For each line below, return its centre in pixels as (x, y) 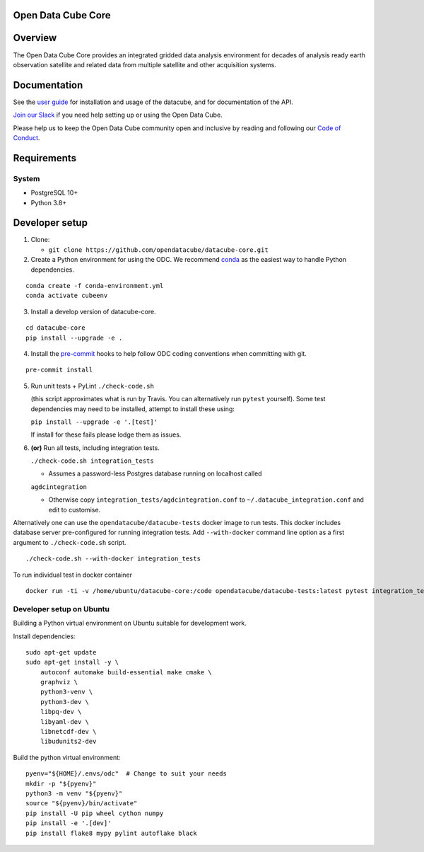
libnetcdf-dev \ (68, 732)
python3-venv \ (66, 692)
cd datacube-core (55, 328)
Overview (35, 38)
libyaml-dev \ (65, 721)
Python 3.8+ (49, 202)
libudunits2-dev (68, 742)
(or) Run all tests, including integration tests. (95, 448)
